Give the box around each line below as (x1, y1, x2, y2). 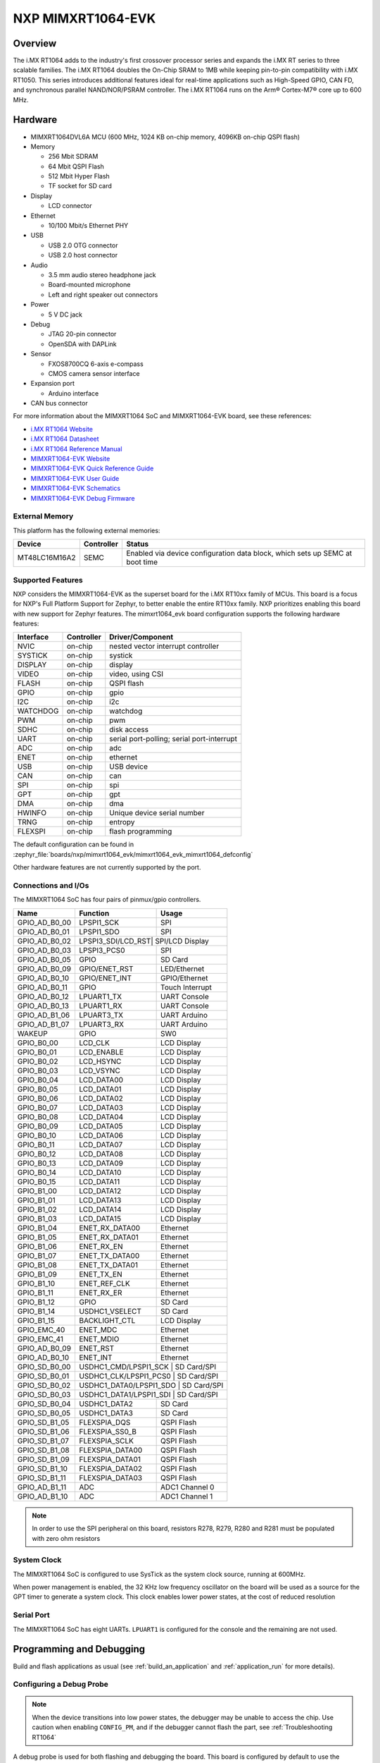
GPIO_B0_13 (17, 1158, 56, 1168)
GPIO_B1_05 (17, 1232, 57, 1242)
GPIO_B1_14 (17, 1306, 56, 1316)
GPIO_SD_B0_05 (17, 1408, 71, 1417)
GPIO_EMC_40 (17, 1324, 65, 1334)
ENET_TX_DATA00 (78, 1250, 140, 1260)
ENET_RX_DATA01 (78, 1232, 139, 1242)
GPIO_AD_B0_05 (17, 954, 71, 964)
